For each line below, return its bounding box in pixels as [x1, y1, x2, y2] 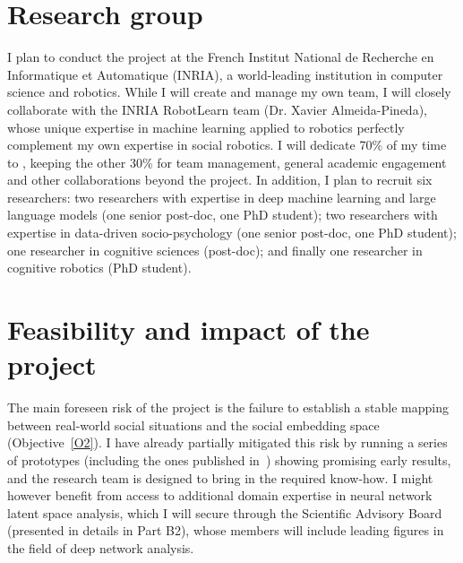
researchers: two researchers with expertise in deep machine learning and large [7, 187, 436, 206]
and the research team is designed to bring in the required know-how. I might [7, 468, 433, 487]
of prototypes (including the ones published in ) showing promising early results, [7, 450, 451, 469]
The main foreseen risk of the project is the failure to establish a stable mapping [7, 398, 449, 417]
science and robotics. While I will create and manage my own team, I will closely [7, 82, 451, 101]
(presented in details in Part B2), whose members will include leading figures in [7, 521, 444, 540]
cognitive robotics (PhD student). [7, 258, 192, 277]
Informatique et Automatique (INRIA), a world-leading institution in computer [7, 65, 443, 83]
